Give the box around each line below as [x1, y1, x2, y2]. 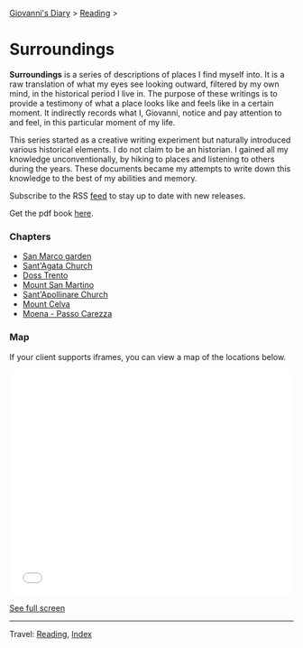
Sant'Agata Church [22, 261, 93, 272]
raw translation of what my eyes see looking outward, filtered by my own [9, 79, 280, 89]
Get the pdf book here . [9, 208, 95, 218]
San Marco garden [22, 251, 92, 262]
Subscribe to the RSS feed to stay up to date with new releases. [9, 190, 246, 201]
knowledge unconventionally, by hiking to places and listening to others [9, 153, 275, 164]
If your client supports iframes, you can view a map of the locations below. [9, 351, 287, 362]
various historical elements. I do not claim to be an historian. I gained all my [9, 143, 289, 154]
